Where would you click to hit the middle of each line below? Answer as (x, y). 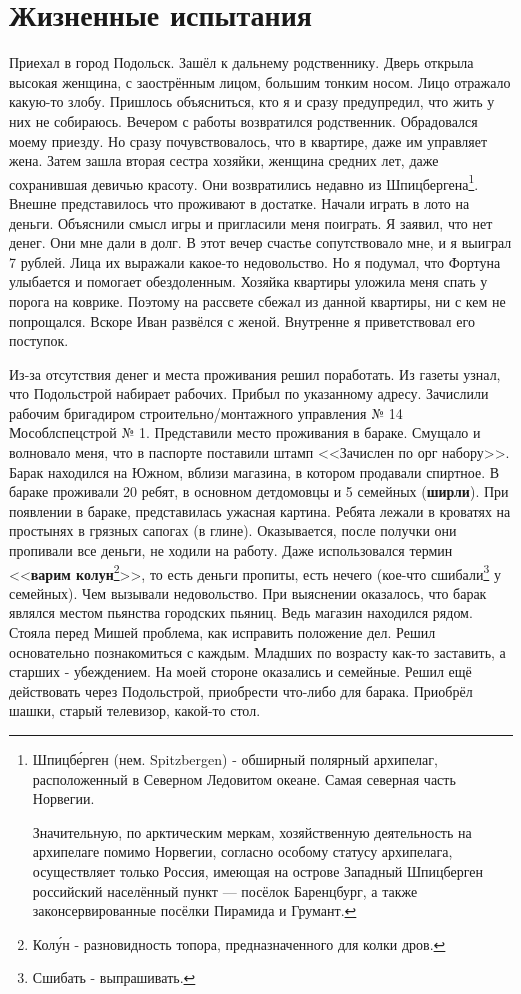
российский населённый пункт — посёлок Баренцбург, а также (225, 890)
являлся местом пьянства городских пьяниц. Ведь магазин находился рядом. (241, 612)
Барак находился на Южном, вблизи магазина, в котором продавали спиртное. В (254, 471)
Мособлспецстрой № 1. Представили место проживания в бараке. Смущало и (245, 432)
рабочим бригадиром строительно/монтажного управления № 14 (206, 412)
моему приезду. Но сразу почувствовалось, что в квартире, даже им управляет (248, 140)
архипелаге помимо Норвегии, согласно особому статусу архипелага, (242, 851)
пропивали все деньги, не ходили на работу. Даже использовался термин (231, 550)
